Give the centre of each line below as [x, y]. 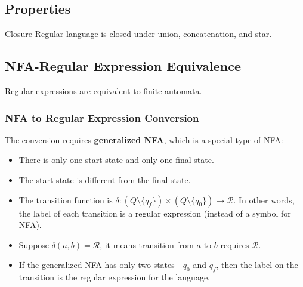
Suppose [34, 244]
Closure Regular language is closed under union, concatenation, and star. [138, 34]
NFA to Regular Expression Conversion [102, 117]
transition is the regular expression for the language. [114, 277]
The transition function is [66, 200]
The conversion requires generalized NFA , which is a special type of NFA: [144, 139]
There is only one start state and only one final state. [116, 160]
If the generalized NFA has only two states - [100, 265]
